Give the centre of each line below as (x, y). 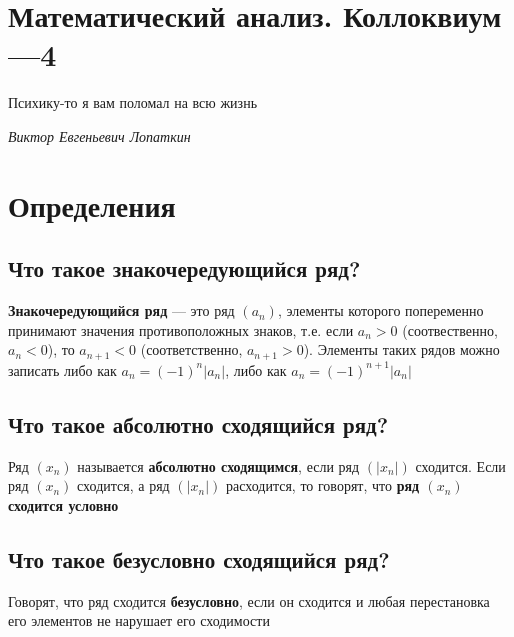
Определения (92, 204)
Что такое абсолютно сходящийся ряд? (198, 423)
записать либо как (62, 369)
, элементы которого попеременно (380, 310)
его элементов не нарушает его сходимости (139, 620)
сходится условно (63, 504)
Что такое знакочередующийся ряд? (184, 268)
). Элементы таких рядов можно (401, 349)
